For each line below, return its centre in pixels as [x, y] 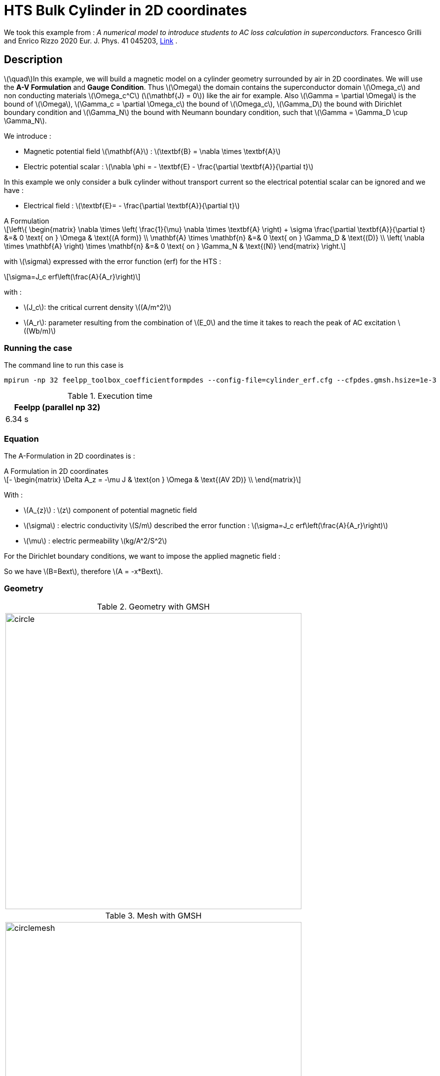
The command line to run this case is [64, 365]
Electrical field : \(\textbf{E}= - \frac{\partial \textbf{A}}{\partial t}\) [132, 205]
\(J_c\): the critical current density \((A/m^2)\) [98, 307]
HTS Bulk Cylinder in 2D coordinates [126, 10]
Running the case [38, 348]
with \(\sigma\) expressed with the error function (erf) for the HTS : [113, 261]
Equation [21, 439]
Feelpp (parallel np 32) [57, 407]
